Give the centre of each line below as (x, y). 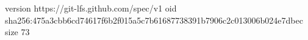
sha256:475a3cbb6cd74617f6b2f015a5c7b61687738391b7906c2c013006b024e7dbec (154, 20)
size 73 (17, 32)
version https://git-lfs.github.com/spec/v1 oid (91, 8)
